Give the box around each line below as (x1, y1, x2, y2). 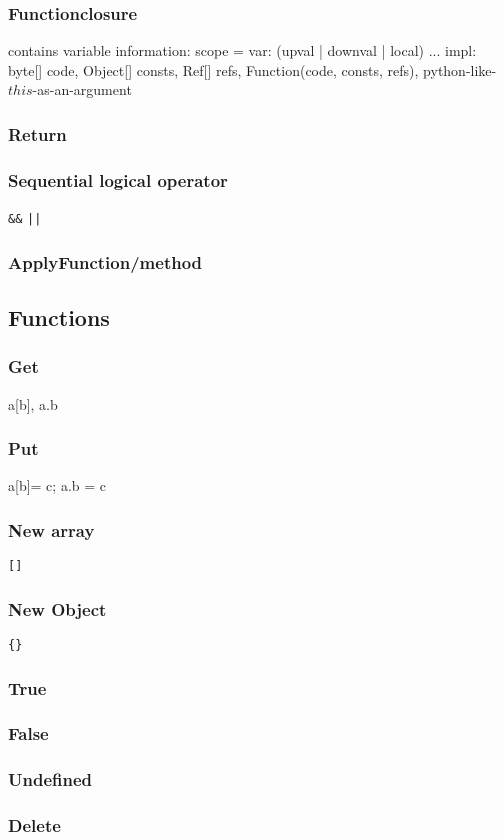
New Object (8, 596, 107, 621)
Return (8, 121, 67, 146)
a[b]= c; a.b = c (8, 475, 106, 496)
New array (8, 517, 95, 542)
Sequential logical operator (8, 167, 228, 192)
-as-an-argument (32, 79, 132, 100)
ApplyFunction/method (8, 249, 203, 274)
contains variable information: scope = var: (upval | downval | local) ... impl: (8, 40, 477, 61)
